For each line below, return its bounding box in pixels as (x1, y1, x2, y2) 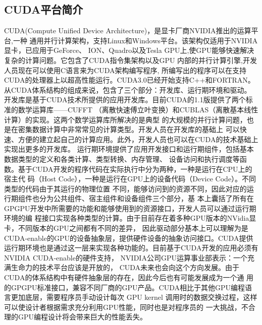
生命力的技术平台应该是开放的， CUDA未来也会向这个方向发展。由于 (11, 262, 240, 273)
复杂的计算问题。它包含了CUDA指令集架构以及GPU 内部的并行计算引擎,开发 (4, 54, 257, 65)
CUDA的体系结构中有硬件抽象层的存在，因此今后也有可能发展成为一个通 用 (4, 272, 254, 283)
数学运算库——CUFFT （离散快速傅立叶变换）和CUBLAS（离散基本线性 (18, 104, 258, 114)
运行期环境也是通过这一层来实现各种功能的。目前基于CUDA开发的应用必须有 (4, 242, 258, 253)
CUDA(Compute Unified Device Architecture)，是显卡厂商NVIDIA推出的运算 (4, 25, 251, 36)
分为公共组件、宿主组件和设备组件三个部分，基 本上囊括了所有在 (39, 193, 254, 204)
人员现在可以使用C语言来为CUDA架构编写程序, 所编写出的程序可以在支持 (4, 64, 247, 75)
